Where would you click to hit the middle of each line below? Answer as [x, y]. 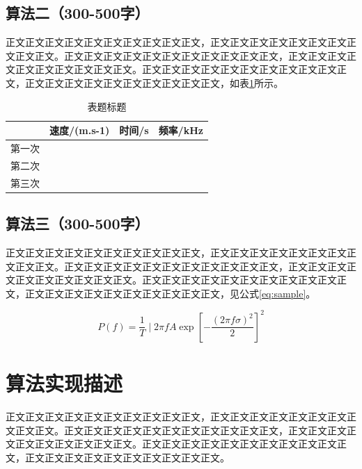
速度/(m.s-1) [80, 130]
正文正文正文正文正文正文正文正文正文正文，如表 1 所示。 [154, 82]
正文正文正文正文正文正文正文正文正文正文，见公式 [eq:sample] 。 [170, 293]
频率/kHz [181, 130]
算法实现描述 [64, 383]
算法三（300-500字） [78, 223]
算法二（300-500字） [78, 13]
